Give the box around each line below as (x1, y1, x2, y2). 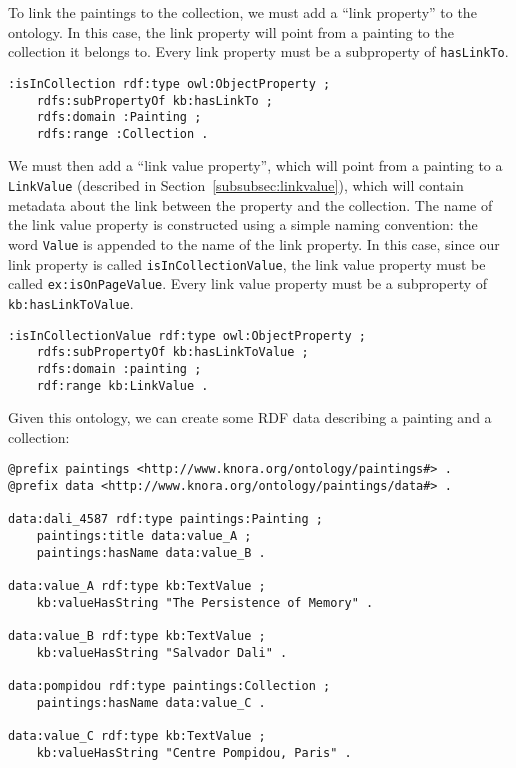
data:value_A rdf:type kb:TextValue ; (8, 578, 266, 593)
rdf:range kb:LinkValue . (36, 378, 209, 393)
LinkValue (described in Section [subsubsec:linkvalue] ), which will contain (8, 175, 464, 196)
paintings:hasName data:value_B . (36, 545, 266, 560)
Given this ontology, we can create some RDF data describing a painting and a (8, 407, 492, 428)
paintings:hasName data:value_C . (36, 695, 266, 710)
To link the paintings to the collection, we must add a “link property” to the (8, 2, 477, 22)
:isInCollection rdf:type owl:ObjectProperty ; (8, 76, 331, 91)
